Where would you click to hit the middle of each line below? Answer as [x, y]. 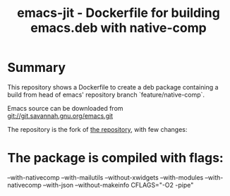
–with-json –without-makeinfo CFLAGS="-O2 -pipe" [119, 185]
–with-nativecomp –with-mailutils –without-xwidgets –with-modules [105, 177]
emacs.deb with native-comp [119, 28]
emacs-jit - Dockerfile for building [119, 13]
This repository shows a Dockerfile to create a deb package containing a [113, 87]
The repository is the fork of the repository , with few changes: [97, 129]
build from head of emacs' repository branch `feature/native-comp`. [106, 94]
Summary [36, 68]
